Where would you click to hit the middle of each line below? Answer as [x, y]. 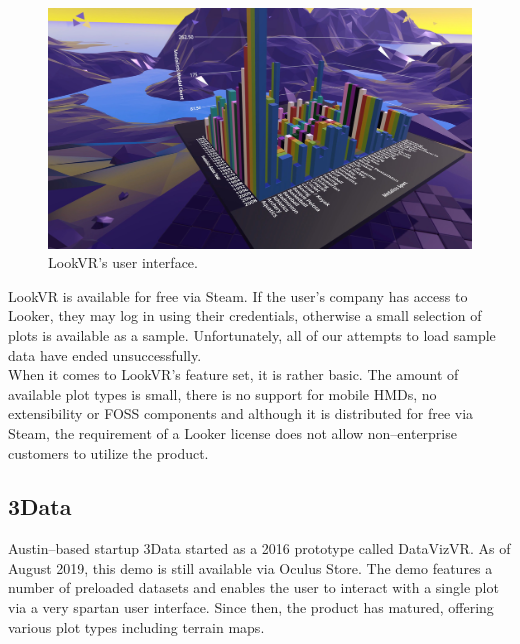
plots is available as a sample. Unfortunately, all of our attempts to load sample [252, 334]
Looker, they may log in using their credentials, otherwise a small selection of [245, 315]
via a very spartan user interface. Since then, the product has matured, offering [251, 607]
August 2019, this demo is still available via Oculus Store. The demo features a [250, 567]
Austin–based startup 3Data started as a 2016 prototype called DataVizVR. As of [259, 548]
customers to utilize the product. [108, 452]
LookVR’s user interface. [123, 262]
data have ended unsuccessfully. [105, 354]
